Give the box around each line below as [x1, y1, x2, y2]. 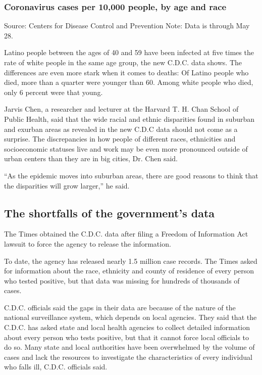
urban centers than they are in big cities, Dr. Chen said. [4, 153, 178, 164]
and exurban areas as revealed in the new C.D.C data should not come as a [4, 123, 238, 134]
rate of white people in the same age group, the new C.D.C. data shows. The [4, 57, 242, 67]
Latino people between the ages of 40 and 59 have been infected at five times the [4, 47, 254, 58]
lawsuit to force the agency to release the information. [4, 238, 171, 249]
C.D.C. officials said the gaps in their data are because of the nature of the [4, 302, 236, 312]
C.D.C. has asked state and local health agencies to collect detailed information [4, 322, 250, 333]
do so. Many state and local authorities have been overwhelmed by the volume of [4, 342, 255, 352]
